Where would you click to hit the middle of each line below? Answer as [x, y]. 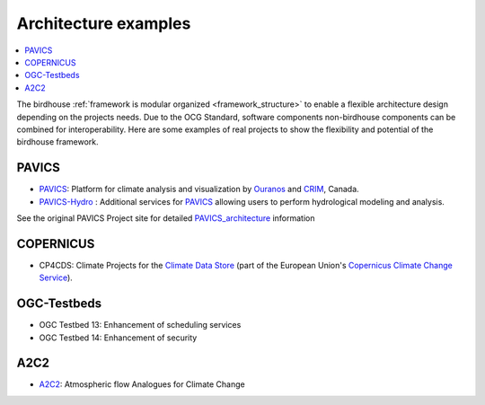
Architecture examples [104, 23]
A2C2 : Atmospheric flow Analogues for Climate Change [142, 384]
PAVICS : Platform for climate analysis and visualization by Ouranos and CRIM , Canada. [199, 189]
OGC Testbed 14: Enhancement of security [118, 338]
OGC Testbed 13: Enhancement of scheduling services [140, 325]
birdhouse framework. [57, 142]
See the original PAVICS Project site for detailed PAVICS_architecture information [166, 218]
